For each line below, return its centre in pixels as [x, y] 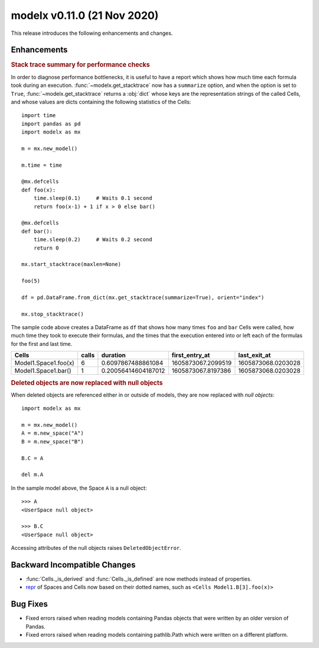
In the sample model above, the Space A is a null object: [79, 488]
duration [114, 355]
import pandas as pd [51, 124]
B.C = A [32, 458]
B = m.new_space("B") [53, 441]
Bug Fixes [30, 604]
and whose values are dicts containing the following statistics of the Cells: [101, 102]
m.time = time [42, 165]
